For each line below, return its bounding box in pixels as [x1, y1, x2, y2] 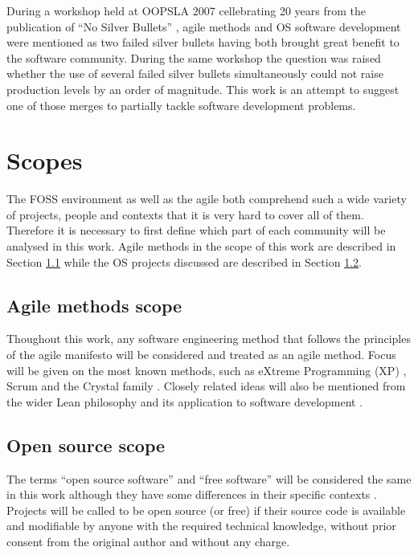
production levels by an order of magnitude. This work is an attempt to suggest [6, 80, 400, 97]
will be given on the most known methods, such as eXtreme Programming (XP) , [6, 361, 407, 378]
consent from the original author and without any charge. [6, 533, 290, 549]
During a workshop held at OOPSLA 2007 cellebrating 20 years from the [6, 2, 367, 18]
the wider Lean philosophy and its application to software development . [6, 393, 363, 410]
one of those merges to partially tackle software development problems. [6, 96, 356, 113]
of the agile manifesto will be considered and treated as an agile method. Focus [6, 346, 396, 363]
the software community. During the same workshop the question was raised [6, 49, 381, 66]
